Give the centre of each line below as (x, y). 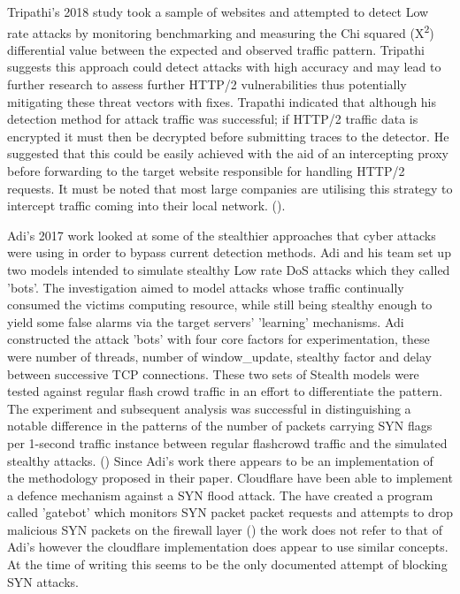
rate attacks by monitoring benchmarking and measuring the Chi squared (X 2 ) (221, 31)
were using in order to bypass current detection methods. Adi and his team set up (229, 252)
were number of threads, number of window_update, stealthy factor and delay (219, 356)
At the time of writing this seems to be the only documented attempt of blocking (227, 564)
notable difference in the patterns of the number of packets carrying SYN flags (220, 426)
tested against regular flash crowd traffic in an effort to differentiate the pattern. (225, 391)
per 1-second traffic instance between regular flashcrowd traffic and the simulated (227, 442)
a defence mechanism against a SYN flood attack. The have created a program (220, 495)
